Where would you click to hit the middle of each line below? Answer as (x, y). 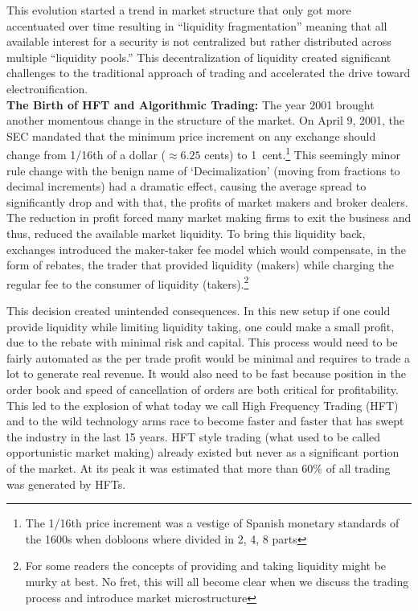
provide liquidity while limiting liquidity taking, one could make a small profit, (201, 326)
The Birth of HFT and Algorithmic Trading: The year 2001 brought (191, 104)
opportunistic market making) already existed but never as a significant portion (203, 452)
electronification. (47, 88)
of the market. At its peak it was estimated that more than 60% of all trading (199, 467)
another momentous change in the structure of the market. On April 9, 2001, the (206, 120)
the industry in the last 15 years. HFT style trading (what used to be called (194, 436)
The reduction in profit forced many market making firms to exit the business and (209, 217)
